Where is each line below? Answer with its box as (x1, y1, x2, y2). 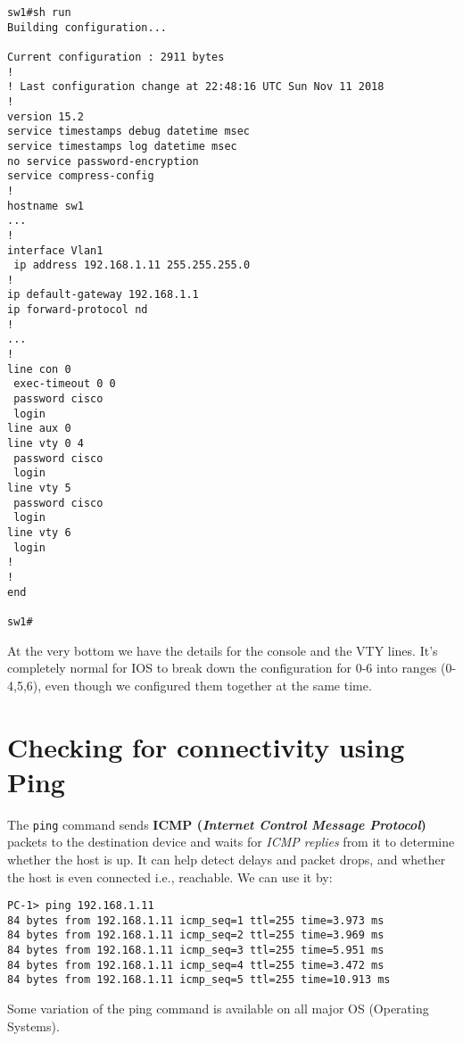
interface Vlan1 (7, 244, 103, 257)
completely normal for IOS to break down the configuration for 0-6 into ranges (7, 658, 437, 677)
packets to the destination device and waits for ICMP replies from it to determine (7, 832, 455, 851)
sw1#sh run (7, 6, 71, 19)
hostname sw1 (7, 199, 84, 212)
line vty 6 (7, 525, 71, 539)
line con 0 (7, 362, 71, 376)
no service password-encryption (7, 154, 199, 168)
